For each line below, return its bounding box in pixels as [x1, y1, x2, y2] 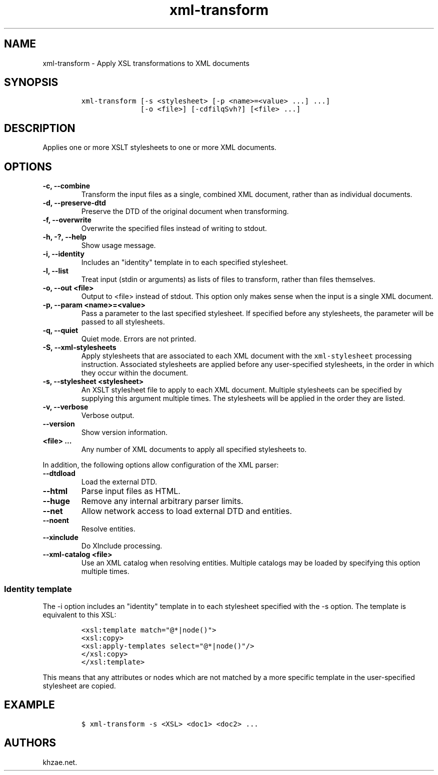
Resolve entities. [81, 524, 135, 533]
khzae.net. [42, 757, 77, 766]
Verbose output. [81, 411, 134, 420]
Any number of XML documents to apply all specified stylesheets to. [81, 445, 307, 454]
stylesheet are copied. [42, 681, 116, 690]
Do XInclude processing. [81, 541, 162, 550]
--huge [42, 496, 70, 506]
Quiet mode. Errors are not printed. [81, 334, 196, 343]
